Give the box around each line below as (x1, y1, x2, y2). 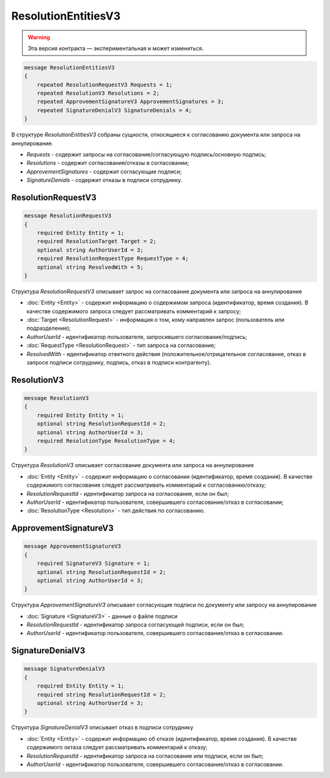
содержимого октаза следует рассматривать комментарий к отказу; (26, 744, 208, 751)
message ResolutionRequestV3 (24, 213, 112, 219)
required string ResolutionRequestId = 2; (37, 691, 166, 698)
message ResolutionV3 (24, 394, 89, 402)
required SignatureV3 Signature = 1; (37, 560, 150, 567)
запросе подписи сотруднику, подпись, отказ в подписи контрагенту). (26, 359, 211, 366)
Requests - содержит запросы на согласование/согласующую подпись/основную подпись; (26, 151, 266, 158)
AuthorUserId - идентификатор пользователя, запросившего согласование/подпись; (26, 333, 248, 340)
